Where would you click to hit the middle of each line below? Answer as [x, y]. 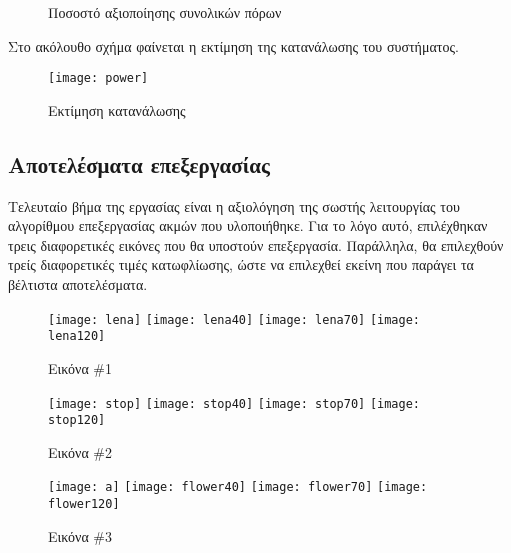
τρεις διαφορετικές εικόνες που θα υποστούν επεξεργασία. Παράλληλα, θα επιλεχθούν [256, 244]
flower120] [84, 504]
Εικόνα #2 [80, 451]
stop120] [77, 420]
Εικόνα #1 [80, 367]
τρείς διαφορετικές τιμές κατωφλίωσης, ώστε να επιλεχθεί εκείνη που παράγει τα [241, 264]
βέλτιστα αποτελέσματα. [78, 284]
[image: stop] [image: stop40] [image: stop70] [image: [234, 403]
